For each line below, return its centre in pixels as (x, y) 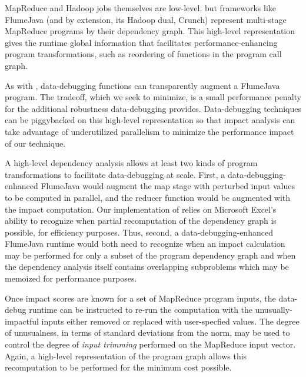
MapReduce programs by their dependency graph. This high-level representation (150, 31)
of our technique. (35, 143)
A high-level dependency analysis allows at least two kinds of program (131, 163)
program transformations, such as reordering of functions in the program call (143, 54)
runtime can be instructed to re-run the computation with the (141, 310)
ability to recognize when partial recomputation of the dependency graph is (141, 221)
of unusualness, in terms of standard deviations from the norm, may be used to (147, 333)
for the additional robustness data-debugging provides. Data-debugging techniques (153, 108)
